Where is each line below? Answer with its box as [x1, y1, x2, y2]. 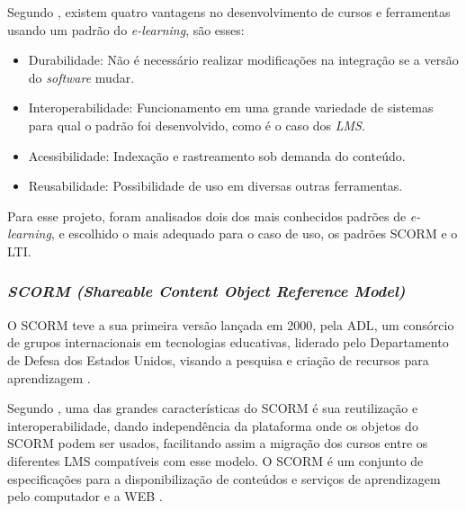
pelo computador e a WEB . [7, 487, 163, 506]
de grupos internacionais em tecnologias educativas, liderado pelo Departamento [7, 333, 449, 352]
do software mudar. [28, 67, 135, 86]
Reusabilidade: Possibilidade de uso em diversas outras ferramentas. [28, 176, 403, 195]
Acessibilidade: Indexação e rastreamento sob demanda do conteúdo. [28, 146, 406, 165]
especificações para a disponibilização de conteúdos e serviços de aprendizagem [7, 469, 441, 488]
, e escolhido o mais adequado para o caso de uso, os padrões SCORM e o [50, 224, 458, 243]
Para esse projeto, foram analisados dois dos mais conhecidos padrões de [7, 206, 407, 225]
